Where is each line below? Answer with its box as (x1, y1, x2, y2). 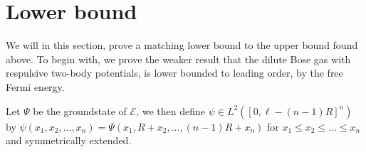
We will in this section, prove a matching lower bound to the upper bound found (6, 38, 358, 53)
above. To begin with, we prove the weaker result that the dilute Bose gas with (6, 51, 351, 66)
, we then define (136, 103, 205, 118)
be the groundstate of (33, 103, 127, 118)
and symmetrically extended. (6, 133, 132, 148)
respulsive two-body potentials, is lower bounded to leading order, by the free (6, 65, 343, 80)
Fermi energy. (6, 79, 65, 94)
